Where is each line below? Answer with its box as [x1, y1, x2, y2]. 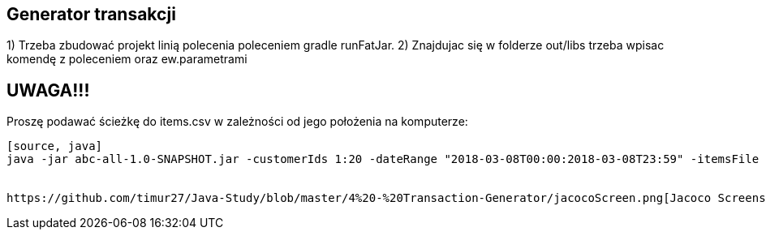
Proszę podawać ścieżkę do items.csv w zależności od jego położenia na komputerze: [6, 114, 468, 129]
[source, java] [6, 139, 103, 153]
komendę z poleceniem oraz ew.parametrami [6, 52, 247, 67]
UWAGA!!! [6, 79, 90, 101]
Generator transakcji [6, 4, 176, 24]
